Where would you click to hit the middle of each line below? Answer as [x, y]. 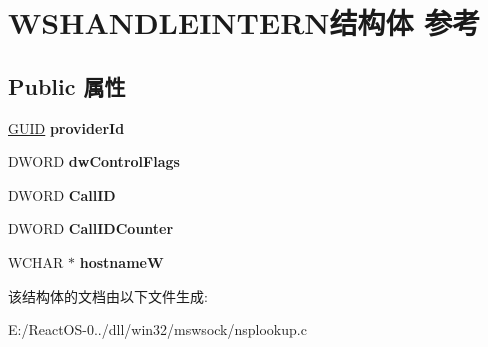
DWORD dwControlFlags [94, 161]
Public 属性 [67, 85]
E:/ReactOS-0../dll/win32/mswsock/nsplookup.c [157, 329]
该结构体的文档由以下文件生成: [108, 295]
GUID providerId [66, 127]
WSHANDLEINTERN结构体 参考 [244, 22]
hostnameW [121, 261]
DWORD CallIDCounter [91, 228]
